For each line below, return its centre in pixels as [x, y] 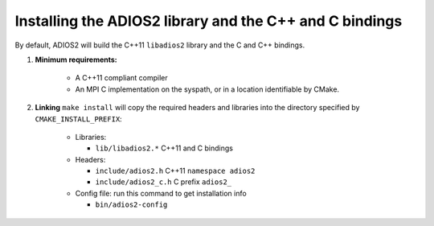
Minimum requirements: [76, 60]
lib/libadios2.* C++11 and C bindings [164, 148]
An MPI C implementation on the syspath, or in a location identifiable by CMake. [207, 89]
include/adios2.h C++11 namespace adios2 [175, 171]
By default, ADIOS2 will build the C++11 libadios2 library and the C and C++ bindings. [160, 45]
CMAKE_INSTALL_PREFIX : [78, 119]
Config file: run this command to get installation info [161, 193]
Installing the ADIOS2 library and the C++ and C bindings [209, 21]
